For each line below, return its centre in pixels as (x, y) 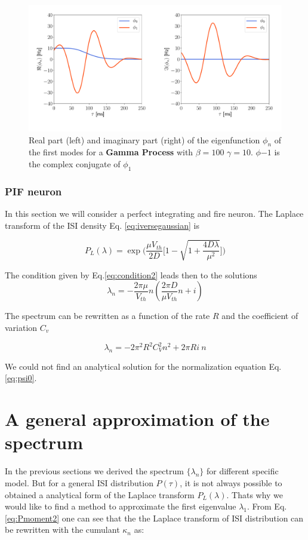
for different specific (243, 471)
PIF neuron (33, 191)
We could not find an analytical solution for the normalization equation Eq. (143, 366)
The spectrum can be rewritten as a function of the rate (107, 316)
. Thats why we (255, 494)
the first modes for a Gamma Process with (111, 152)
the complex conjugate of (75, 163)
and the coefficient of (260, 316)
